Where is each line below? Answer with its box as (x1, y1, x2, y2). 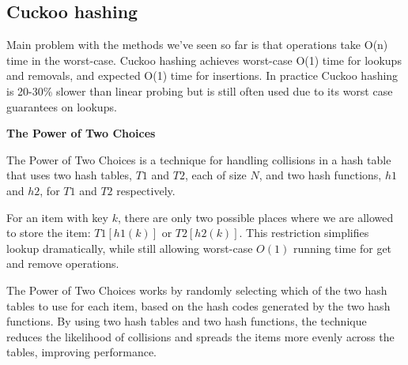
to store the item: (6, 224, 91, 241)
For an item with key (6, 209, 108, 225)
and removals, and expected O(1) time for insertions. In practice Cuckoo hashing (6, 67, 399, 84)
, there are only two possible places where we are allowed (117, 209, 394, 225)
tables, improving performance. (6, 344, 157, 360)
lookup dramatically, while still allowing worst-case (6, 239, 253, 256)
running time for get (293, 239, 392, 256)
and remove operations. (6, 255, 119, 272)
